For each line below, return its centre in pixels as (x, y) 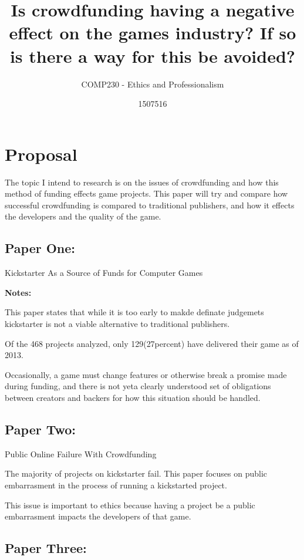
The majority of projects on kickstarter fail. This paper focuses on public (136, 473)
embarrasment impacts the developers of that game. (98, 516)
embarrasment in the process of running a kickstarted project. (116, 485)
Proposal (41, 154)
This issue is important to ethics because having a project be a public (130, 505)
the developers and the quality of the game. (83, 216)
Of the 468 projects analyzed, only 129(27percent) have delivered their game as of (152, 343)
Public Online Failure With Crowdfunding (81, 453)
